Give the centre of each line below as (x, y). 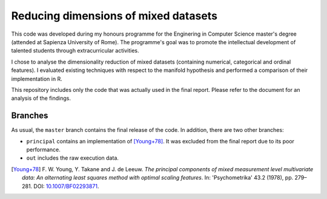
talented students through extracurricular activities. (75, 51)
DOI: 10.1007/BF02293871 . (66, 186)
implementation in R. (37, 79)
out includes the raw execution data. (73, 158)
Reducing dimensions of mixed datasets (114, 16)
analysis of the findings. (41, 98)
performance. (43, 149)
